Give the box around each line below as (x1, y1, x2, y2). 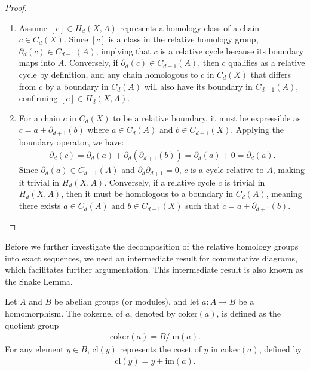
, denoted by (130, 307, 176, 320)
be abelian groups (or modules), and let (54, 295, 199, 308)
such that (185, 199, 220, 212)
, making (272, 163, 305, 176)
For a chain (19, 111, 60, 124)
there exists (19, 199, 61, 212)
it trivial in (19, 175, 60, 188)
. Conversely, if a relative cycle (104, 175, 216, 188)
